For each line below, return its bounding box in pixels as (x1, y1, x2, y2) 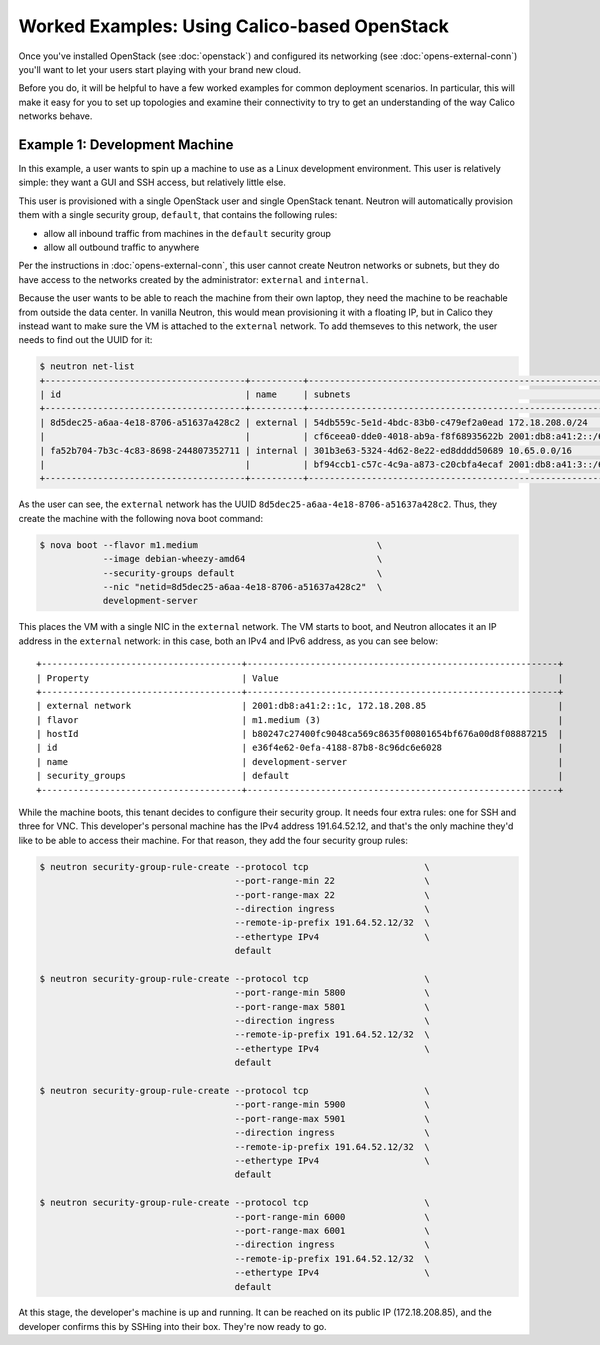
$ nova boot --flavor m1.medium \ (39, 539, 383, 550)
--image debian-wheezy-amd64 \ (102, 553, 383, 565)
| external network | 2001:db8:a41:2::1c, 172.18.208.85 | (36, 700, 564, 712)
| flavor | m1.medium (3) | (36, 714, 564, 725)
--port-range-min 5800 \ (234, 987, 430, 999)
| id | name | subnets (39, 389, 351, 400)
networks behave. (18, 110, 93, 122)
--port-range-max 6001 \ (234, 1225, 430, 1236)
